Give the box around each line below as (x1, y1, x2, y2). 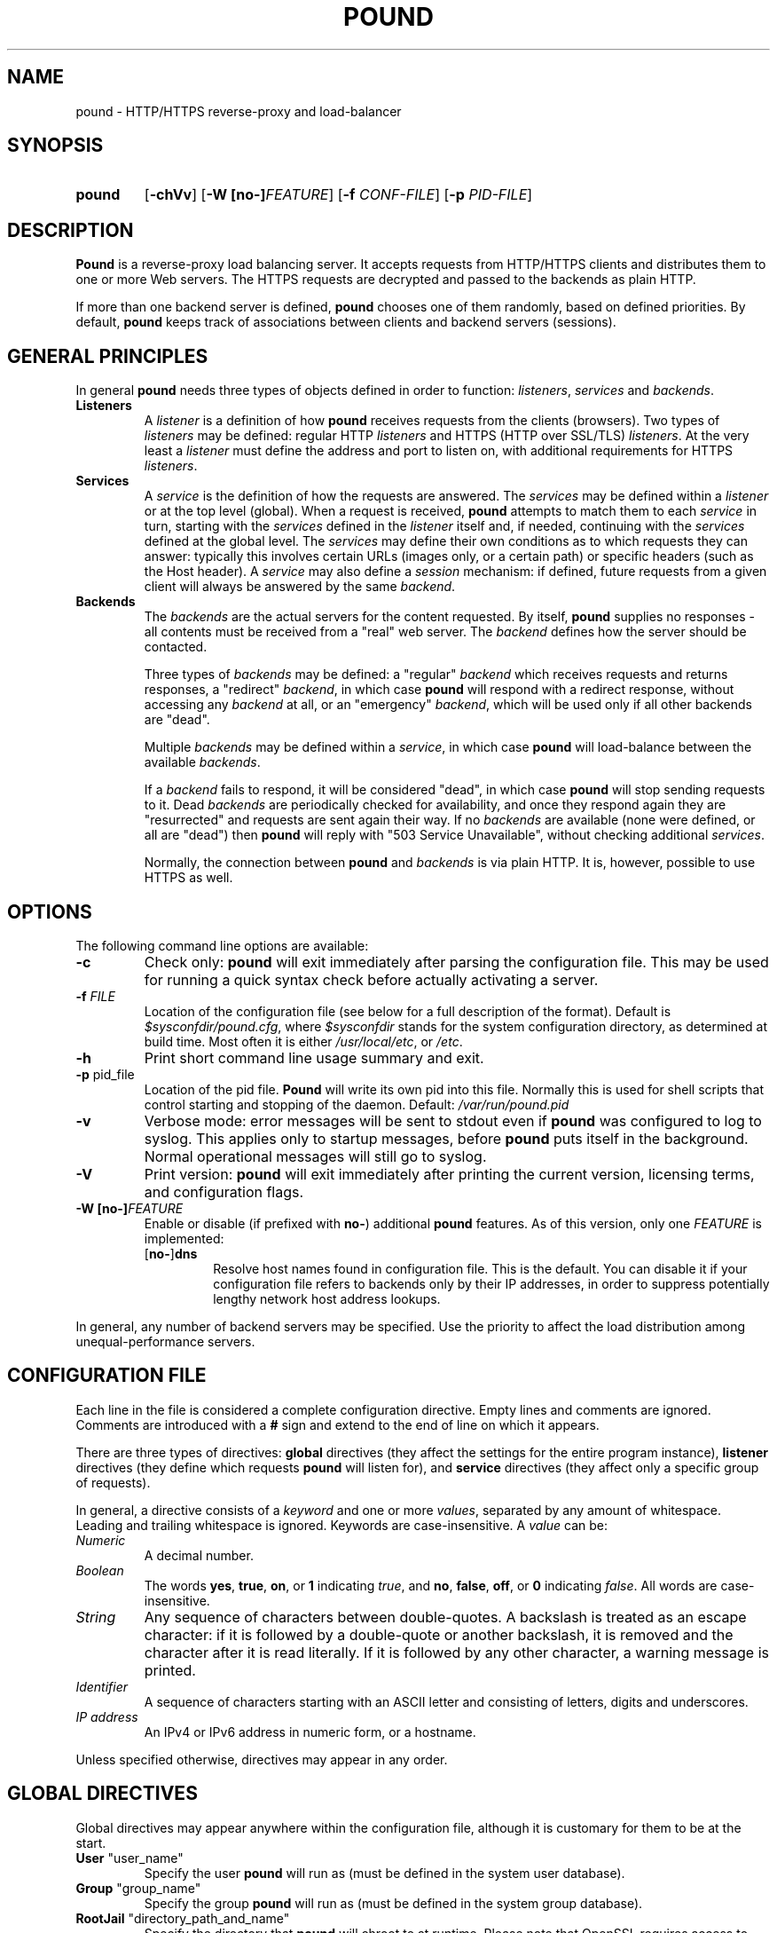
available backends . (144, 754, 261, 770)
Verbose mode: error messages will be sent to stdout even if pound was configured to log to (144, 1111, 762, 1130)
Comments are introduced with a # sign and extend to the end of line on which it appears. (75, 1416, 600, 1432)
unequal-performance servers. (75, 1333, 255, 1349)
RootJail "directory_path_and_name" (75, 1910, 290, 1926)
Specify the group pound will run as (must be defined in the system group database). (144, 1895, 643, 1911)
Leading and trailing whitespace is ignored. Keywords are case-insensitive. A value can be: (75, 1517, 608, 1533)
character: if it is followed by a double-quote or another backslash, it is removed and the (144, 1625, 734, 1644)
